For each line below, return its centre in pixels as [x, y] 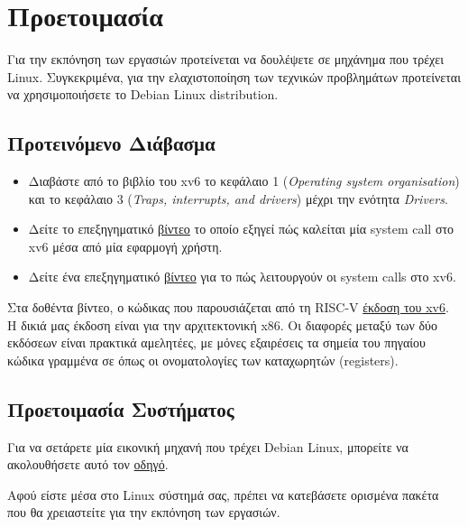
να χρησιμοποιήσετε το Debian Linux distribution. [143, 94]
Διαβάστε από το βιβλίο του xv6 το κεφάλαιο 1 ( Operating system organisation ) [244, 181]
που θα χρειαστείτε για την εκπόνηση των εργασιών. [144, 512]
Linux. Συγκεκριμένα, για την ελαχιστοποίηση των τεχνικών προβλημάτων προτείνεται [234, 76]
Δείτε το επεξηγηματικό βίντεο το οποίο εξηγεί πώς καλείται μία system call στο [241, 229]
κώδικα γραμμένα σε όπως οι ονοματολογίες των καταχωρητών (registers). [203, 360]
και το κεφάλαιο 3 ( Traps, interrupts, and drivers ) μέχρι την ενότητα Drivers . [238, 198]
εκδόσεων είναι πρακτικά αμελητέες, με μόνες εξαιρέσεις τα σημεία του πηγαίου [216, 342]
